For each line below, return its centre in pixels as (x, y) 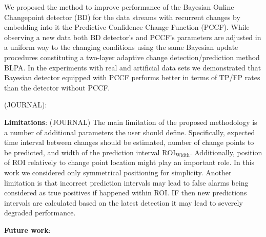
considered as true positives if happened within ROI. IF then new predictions (126, 193)
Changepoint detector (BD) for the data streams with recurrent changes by (122, 17)
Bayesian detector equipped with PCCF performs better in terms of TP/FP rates (132, 77)
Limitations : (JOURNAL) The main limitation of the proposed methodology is (131, 122)
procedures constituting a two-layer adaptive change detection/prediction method (132, 57)
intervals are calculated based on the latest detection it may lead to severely (124, 202)
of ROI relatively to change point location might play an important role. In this (129, 162)
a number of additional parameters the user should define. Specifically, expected (130, 132)
